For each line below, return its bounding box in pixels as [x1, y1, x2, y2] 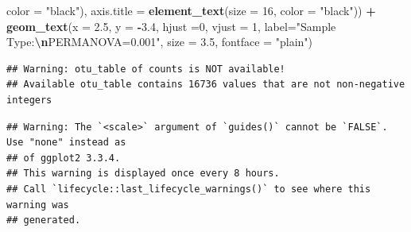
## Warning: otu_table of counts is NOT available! [6, 63, 285, 75]
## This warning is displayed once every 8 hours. [6, 168, 280, 180]
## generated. [6, 215, 81, 226]
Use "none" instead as [6, 137, 126, 149]
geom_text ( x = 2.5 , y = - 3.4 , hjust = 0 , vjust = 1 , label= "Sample [6, 17, 336, 34]
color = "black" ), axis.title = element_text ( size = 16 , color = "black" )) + [6, 2, 376, 18]
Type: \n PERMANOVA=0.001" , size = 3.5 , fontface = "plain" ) [6, 33, 313, 50]
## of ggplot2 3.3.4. [6, 152, 121, 164]
